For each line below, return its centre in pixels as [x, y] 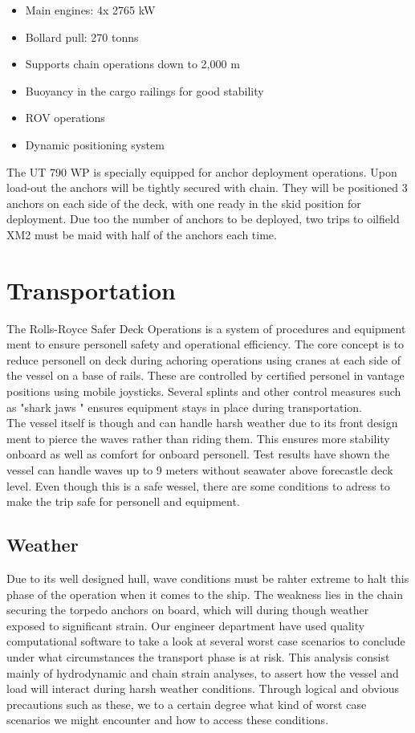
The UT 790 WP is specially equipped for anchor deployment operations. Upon [202, 171]
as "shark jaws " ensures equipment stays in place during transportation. [184, 407]
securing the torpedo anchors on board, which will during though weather [188, 610]
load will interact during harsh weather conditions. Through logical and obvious [203, 688]
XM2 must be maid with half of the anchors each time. [142, 234]
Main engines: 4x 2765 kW [90, 10]
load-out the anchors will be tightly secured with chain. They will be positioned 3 [207, 187]
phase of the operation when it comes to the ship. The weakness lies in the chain [205, 594]
